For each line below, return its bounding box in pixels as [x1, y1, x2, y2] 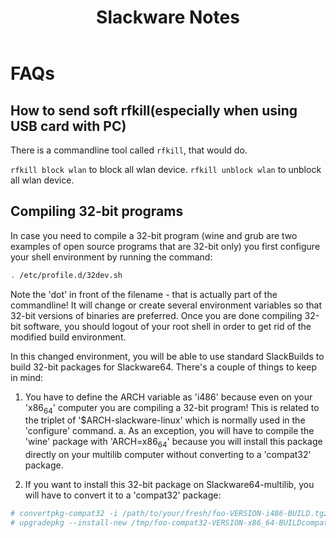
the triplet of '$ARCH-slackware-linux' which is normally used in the [24, 414, 306, 426]
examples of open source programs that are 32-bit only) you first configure [10, 240, 321, 252]
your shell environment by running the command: [10, 251, 213, 263]
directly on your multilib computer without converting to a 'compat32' [24, 449, 312, 461]
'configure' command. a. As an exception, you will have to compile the [24, 425, 315, 437]
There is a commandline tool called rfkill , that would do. [10, 144, 248, 156]
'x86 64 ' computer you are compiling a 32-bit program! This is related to [24, 401, 320, 416]
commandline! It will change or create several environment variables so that [10, 299, 322, 311]
